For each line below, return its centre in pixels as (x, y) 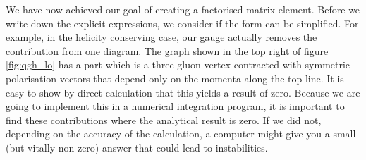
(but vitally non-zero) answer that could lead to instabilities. (137, 147)
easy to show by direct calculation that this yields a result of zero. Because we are (183, 92)
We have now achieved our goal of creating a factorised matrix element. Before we (183, 9)
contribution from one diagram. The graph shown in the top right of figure (167, 50)
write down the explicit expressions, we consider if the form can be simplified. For (182, 23)
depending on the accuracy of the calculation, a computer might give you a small (181, 134)
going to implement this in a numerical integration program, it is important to (175, 106)
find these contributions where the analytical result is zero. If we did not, (164, 119)
